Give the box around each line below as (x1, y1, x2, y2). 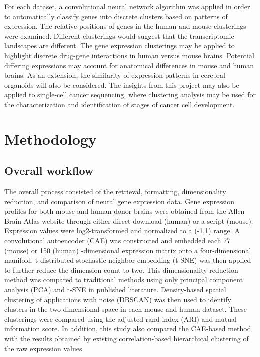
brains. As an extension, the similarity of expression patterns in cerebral (4, 70, 225, 80)
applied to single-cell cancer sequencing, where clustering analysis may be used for (4, 89, 256, 100)
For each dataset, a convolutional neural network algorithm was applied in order (4, 1, 250, 11)
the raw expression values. (4, 343, 84, 353)
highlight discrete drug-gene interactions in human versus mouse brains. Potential (4, 50, 254, 60)
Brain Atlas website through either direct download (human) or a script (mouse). (4, 215, 253, 226)
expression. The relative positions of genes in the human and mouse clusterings (4, 21, 246, 31)
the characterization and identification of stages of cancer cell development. (4, 99, 235, 109)
